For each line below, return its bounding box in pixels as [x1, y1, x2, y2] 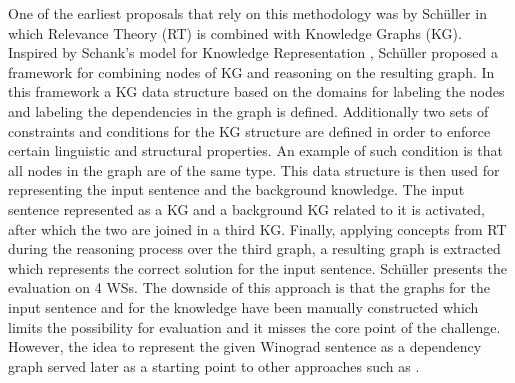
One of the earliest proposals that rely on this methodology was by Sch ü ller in [8, 3, 487, 23]
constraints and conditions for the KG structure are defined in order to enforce [8, 120, 491, 141]
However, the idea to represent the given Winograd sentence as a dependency [8, 336, 482, 357]
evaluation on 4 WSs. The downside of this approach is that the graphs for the [8, 277, 490, 298]
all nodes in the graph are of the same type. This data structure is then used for [8, 159, 500, 180]
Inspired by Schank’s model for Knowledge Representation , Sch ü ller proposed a [8, 42, 498, 63]
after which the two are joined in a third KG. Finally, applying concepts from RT [8, 218, 507, 239]
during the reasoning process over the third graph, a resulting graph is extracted [8, 238, 501, 259]
